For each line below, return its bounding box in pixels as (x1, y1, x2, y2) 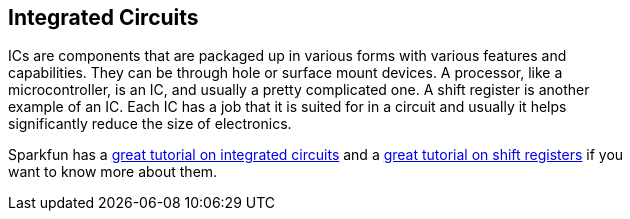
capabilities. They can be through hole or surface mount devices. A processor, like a (8, 64, 563, 82)
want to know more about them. (8, 163, 218, 181)
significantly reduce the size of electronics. (8, 115, 292, 133)
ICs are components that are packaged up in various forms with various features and (8, 47, 567, 65)
